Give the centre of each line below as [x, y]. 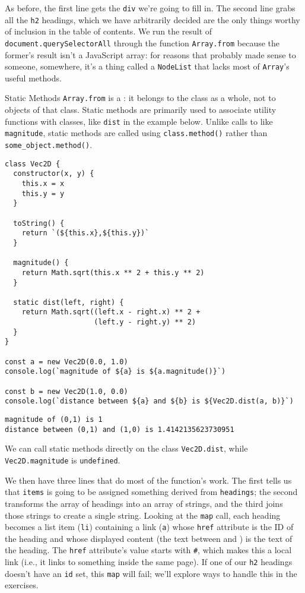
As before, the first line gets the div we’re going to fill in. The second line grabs [150, 8]
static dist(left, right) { [69, 302]
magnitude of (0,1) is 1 [54, 420]
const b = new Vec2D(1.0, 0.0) [66, 391]
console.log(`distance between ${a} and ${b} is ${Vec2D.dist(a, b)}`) [149, 401]
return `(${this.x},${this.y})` [85, 233]
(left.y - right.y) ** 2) [145, 322]
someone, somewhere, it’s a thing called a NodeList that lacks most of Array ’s [147, 66]
